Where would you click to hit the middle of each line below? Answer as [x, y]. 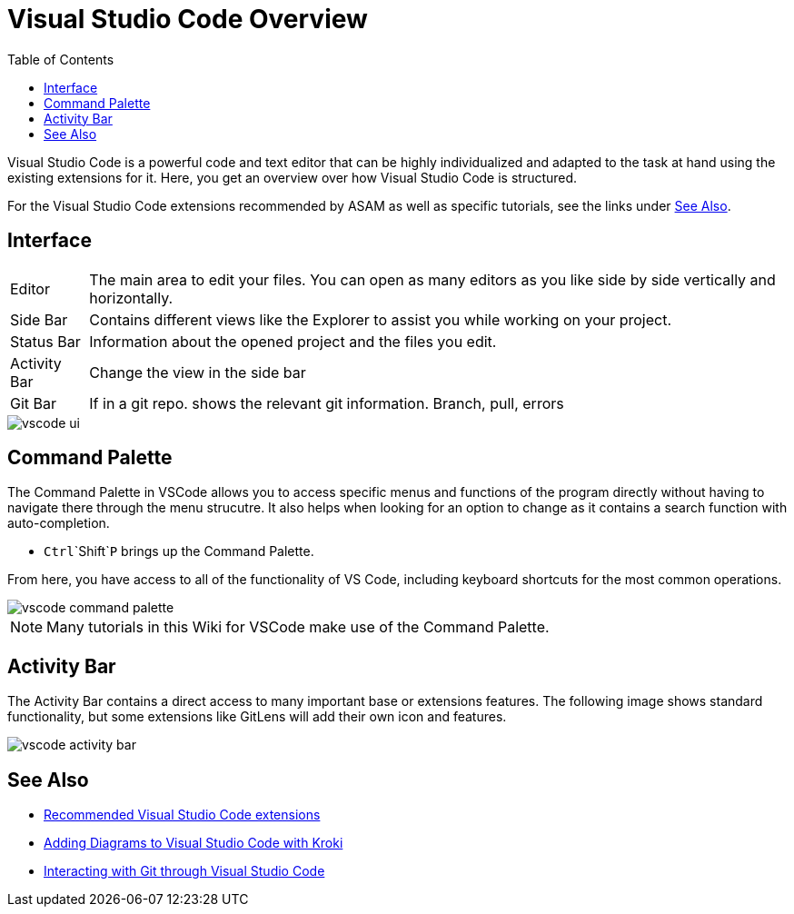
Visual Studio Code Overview [188, 19]
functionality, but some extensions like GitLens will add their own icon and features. [257, 717]
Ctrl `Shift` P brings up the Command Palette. [179, 551]
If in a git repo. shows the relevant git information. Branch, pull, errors [327, 403]
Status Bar [45, 341]
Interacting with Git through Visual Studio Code [184, 871]
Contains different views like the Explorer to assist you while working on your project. [381, 319]
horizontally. [131, 298]
